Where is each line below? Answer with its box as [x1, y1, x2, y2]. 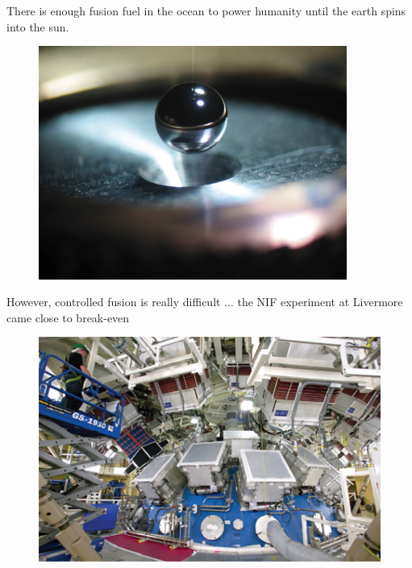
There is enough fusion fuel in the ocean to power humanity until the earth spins [6, 2, 406, 19]
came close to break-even [6, 309, 130, 325]
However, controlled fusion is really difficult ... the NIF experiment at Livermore [6, 293, 403, 310]
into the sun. [6, 18, 69, 35]
